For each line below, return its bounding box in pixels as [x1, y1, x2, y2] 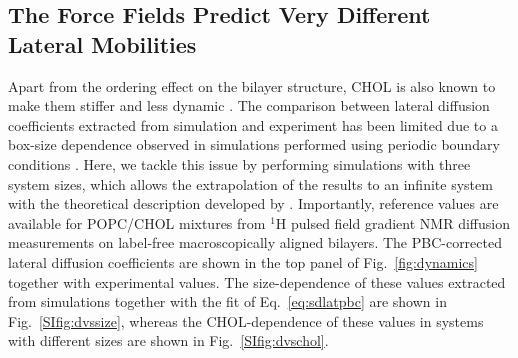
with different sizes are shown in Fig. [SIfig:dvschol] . [8, 330, 329, 351]
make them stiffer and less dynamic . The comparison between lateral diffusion [8, 95, 490, 116]
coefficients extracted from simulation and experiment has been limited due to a [8, 114, 498, 135]
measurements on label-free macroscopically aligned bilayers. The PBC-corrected [8, 232, 502, 253]
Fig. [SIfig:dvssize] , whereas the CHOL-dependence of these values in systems [8, 310, 484, 331]
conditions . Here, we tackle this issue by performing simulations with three [8, 153, 471, 174]
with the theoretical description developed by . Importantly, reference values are [8, 193, 499, 214]
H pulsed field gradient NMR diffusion [275, 212, 510, 233]
